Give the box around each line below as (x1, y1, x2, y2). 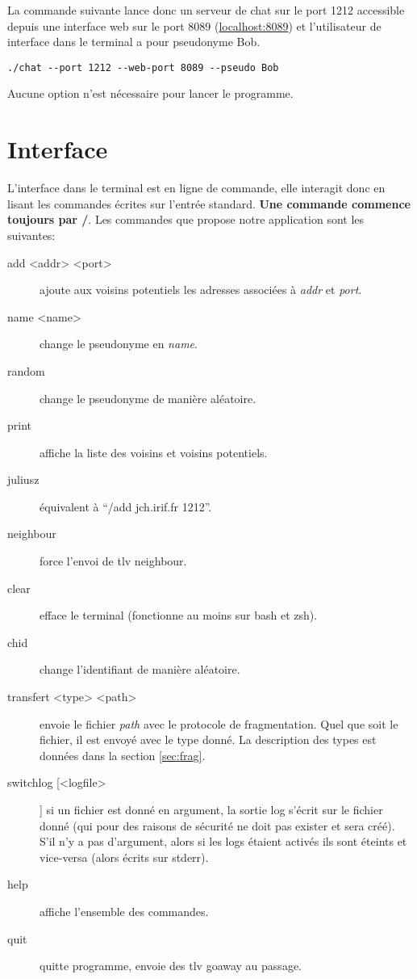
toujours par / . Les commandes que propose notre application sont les (7, 211, 365, 228)
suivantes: (7, 226, 56, 243)
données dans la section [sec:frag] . (40, 746, 206, 763)
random (7, 362, 45, 379)
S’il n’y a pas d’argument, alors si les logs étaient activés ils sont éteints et (40, 833, 407, 850)
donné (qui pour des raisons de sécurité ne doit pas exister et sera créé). (40, 817, 395, 834)
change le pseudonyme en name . (40, 335, 198, 352)
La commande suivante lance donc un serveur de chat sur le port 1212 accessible (7, 2, 405, 18)
